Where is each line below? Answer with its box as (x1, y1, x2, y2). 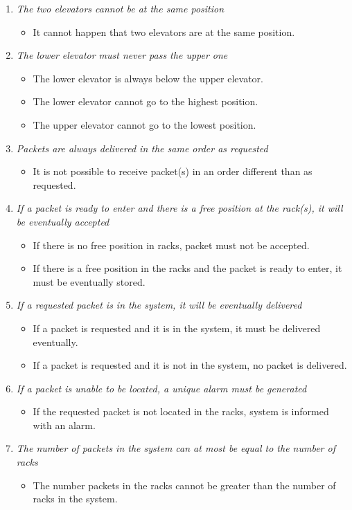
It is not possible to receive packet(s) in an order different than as (33, 164, 313, 179)
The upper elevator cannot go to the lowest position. (33, 117, 256, 131)
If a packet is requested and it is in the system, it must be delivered (33, 320, 321, 335)
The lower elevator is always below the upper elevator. (33, 71, 263, 85)
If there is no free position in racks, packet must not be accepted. (33, 237, 310, 252)
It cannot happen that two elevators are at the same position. (33, 24, 295, 39)
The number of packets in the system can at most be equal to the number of (16, 441, 335, 455)
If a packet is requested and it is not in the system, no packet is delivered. (33, 358, 347, 372)
